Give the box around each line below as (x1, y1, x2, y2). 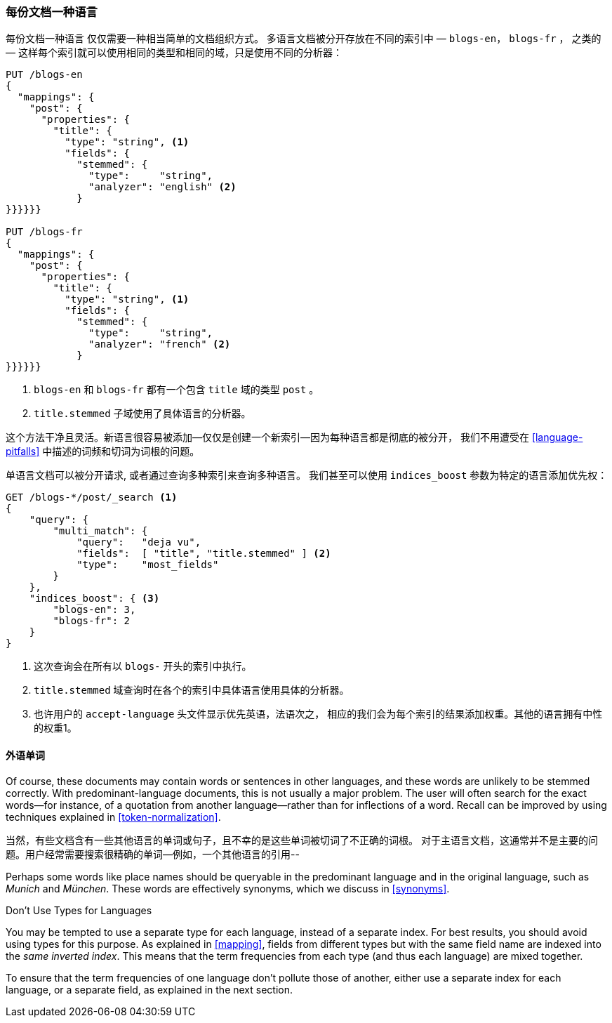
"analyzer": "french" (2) (88, 338, 231, 350)
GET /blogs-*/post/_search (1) (6, 491, 178, 503)
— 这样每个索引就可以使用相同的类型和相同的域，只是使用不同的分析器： (6, 46, 342, 59)
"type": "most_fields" (76, 559, 219, 571)
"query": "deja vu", (76, 536, 201, 548)
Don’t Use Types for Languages (6, 904, 152, 916)
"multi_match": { (53, 525, 148, 537)
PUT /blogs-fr (6, 226, 83, 238)
